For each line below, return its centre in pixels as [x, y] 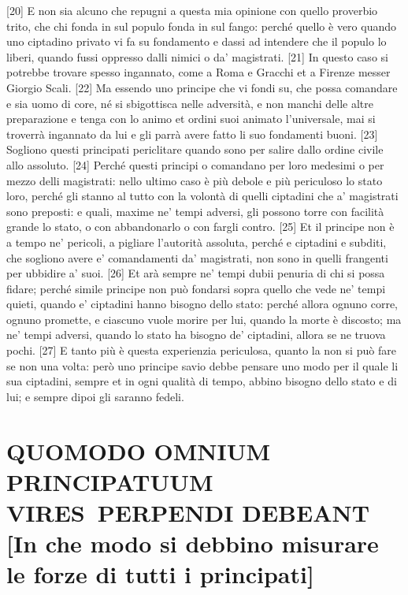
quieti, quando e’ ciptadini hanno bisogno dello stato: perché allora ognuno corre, [202, 304]
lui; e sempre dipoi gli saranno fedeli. [95, 396]
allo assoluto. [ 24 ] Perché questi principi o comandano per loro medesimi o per [195, 164]
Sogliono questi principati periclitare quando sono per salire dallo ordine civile [195, 149]
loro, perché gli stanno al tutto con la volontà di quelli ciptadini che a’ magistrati [202, 196]
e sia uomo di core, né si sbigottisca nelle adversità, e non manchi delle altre [190, 103]
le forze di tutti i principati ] [160, 574]
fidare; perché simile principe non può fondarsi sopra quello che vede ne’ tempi [196, 288]
